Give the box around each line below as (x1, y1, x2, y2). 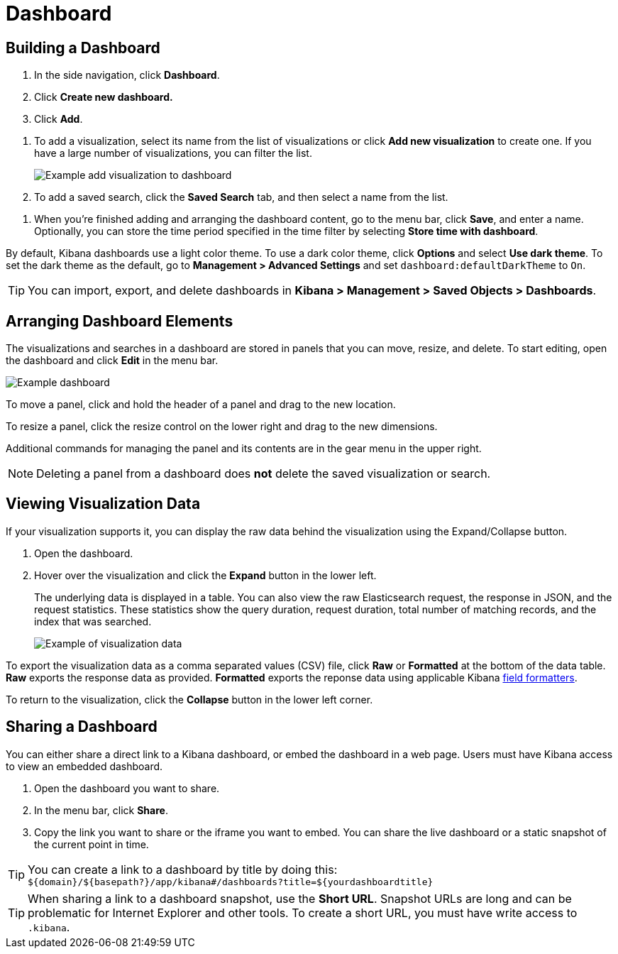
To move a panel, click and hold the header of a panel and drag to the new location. (6, 398, 396, 411)
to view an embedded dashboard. (6, 760, 163, 772)
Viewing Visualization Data (6, 495, 201, 513)
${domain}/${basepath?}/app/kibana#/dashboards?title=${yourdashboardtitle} (28, 876, 434, 887)
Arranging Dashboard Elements (6, 312, 233, 330)
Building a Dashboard (6, 38, 160, 57)
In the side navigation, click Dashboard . (34, 69, 220, 82)
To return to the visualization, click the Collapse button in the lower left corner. (6, 693, 373, 706)
